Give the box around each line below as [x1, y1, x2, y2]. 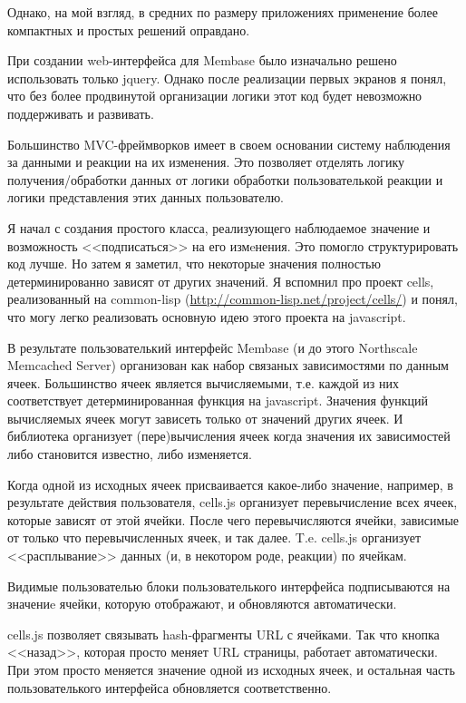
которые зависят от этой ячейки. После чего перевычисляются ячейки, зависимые [7, 510, 460, 529]
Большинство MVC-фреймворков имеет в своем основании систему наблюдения [7, 134, 451, 153]
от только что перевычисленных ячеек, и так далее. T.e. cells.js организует [7, 528, 422, 547]
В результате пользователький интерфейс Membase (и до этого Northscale [7, 337, 418, 356]
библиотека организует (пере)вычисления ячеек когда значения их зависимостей [7, 426, 451, 445]
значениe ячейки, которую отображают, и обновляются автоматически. [7, 594, 397, 613]
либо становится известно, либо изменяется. [7, 444, 252, 464]
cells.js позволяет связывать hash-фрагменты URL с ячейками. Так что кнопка [7, 624, 440, 643]
